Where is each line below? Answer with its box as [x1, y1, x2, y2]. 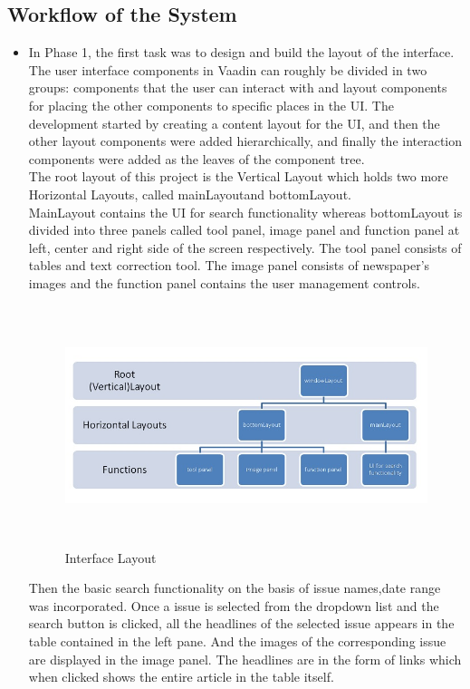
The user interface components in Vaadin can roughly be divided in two [28, 60, 427, 79]
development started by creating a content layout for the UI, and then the [28, 113, 440, 132]
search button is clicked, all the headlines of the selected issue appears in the [28, 614, 455, 633]
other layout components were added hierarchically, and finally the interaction [28, 131, 463, 150]
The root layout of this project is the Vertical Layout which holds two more [28, 167, 448, 186]
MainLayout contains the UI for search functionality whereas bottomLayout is [28, 202, 463, 221]
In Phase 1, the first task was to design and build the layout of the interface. [28, 43, 455, 62]
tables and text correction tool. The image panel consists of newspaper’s [28, 256, 430, 275]
